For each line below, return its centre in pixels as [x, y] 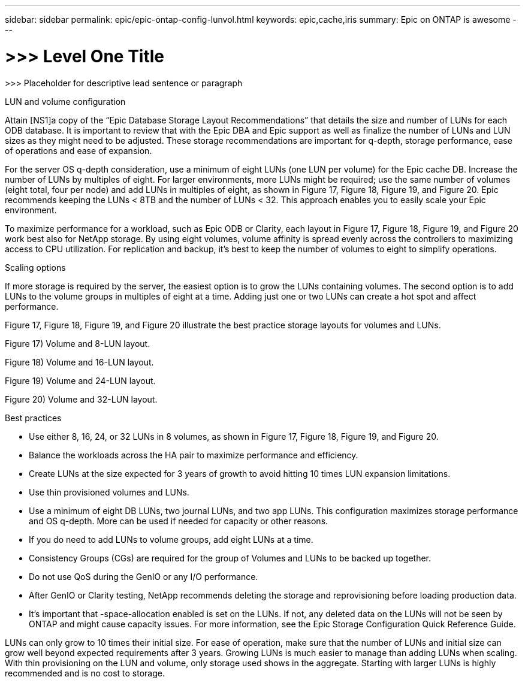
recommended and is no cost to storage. [85, 673]
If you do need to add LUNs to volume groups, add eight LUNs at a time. [171, 539]
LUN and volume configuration [65, 101]
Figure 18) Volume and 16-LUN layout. [79, 362]
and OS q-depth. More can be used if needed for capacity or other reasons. [179, 521]
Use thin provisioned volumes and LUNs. [109, 492]
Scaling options [35, 267]
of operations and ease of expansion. [79, 150]
